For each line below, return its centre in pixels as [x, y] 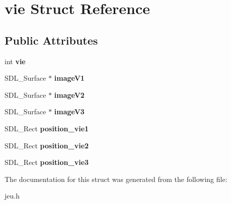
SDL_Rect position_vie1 [47, 128]
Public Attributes [51, 40]
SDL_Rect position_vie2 [47, 145]
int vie [15, 61]
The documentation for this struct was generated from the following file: [116, 179]
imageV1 [69, 78]
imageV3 [69, 112]
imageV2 [69, 94]
